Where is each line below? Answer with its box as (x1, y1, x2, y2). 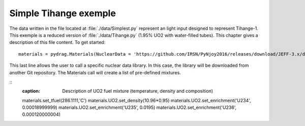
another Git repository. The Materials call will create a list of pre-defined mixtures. (9, 69, 181, 75)
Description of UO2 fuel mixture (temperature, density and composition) (62, 88, 213, 94)
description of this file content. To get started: (9, 39, 106, 46)
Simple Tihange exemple (9, 8, 116, 19)
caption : (22, 88, 41, 94)
